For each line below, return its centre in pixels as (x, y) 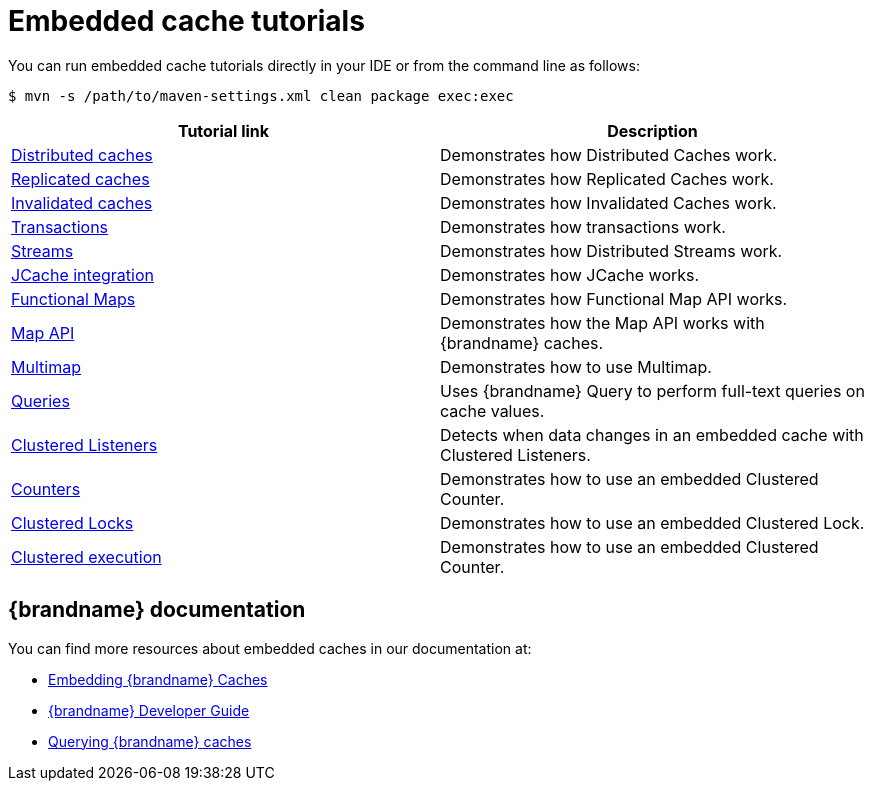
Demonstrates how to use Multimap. (576, 366)
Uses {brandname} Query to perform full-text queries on (652, 390)
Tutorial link (223, 130)
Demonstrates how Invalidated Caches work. (608, 202)
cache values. (492, 410)
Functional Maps (73, 298)
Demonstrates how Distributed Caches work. (609, 154)
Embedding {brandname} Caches (158, 679)
